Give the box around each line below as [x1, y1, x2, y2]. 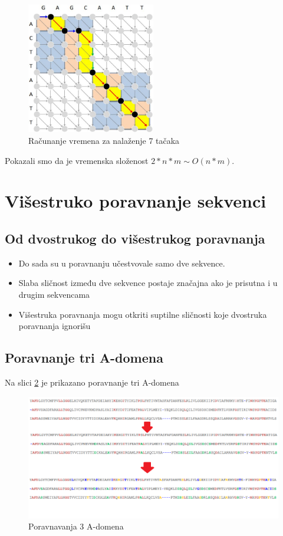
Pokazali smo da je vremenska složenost [5, 154, 149, 166]
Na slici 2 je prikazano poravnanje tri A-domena [5, 376, 179, 388]
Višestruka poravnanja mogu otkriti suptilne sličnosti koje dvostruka [18, 308, 267, 320]
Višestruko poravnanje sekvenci [5, 189, 266, 213]
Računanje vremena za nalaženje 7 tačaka [28, 134, 180, 147]
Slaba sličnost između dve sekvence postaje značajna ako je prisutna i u [18, 277, 278, 289]
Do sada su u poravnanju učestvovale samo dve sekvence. [18, 257, 225, 269]
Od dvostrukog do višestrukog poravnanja [5, 229, 265, 248]
